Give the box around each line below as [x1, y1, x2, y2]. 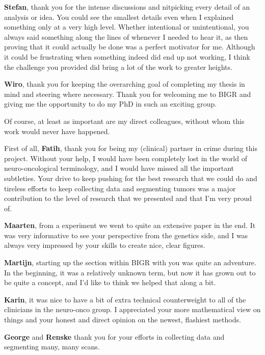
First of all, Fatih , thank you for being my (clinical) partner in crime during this [4, 143, 258, 154]
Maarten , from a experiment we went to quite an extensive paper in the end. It [4, 220, 256, 231]
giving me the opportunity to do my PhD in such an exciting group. [4, 98, 217, 109]
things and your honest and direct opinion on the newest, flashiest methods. [4, 314, 241, 325]
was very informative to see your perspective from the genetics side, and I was [4, 230, 248, 240]
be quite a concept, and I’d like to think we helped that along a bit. [4, 277, 216, 288]
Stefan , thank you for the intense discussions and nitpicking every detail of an [4, 2, 250, 12]
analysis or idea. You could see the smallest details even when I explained [4, 11, 234, 22]
